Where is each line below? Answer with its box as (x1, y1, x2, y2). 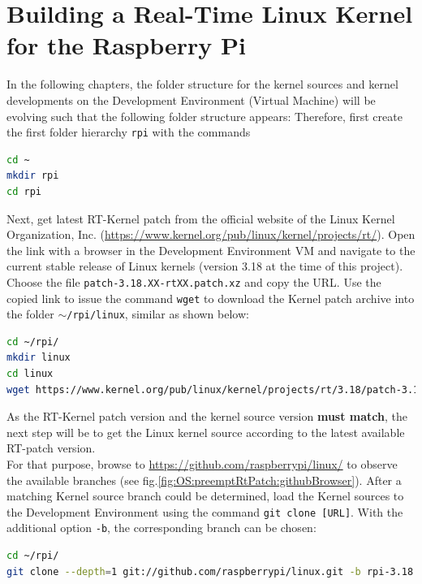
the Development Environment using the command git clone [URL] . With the (6, 503, 403, 520)
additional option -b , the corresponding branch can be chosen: (6, 519, 316, 536)
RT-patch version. (6, 439, 96, 456)
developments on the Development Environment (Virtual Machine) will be (6, 91, 376, 108)
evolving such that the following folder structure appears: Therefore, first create (6, 107, 403, 124)
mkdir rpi (6, 170, 59, 182)
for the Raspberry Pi (6, 28, 246, 62)
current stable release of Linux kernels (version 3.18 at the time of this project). (6, 257, 403, 275)
